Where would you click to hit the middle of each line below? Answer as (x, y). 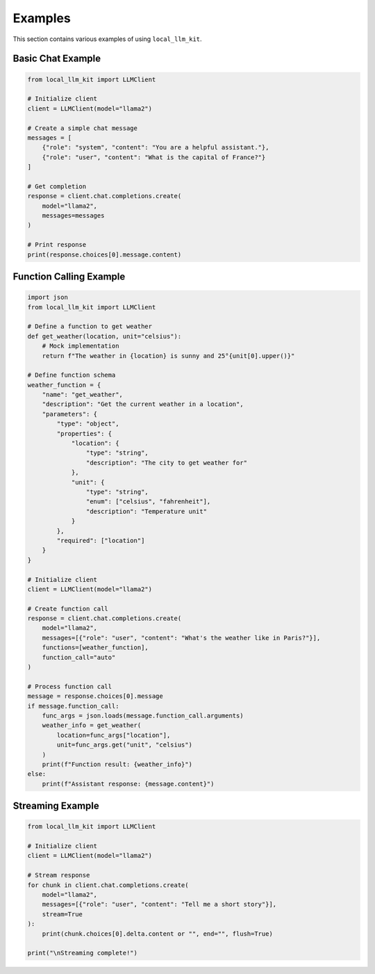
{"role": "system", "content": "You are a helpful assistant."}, (156, 147)
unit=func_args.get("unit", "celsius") (124, 745)
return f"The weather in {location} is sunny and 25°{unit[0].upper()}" (168, 356)
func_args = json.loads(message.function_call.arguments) (143, 715)
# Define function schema (72, 375)
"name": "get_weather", (82, 395)
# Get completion (57, 186)
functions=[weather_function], (95, 648)
